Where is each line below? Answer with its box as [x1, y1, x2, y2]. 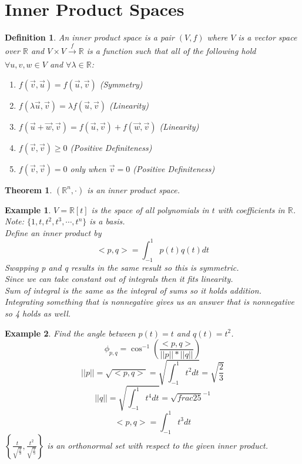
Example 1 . [5, 203, 51, 216]
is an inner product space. [87, 183, 180, 196]
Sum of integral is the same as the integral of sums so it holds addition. [5, 284, 261, 296]
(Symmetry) [99, 78, 143, 90]
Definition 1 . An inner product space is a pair [5, 31, 175, 43]
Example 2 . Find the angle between [5, 327, 136, 339]
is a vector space [238, 31, 297, 43]
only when [70, 162, 106, 174]
